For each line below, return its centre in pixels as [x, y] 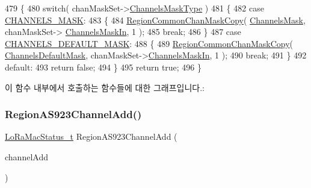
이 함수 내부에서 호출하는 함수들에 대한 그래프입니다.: [105, 87]
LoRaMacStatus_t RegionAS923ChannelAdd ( [91, 136]
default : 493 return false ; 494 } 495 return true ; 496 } [103, 67]
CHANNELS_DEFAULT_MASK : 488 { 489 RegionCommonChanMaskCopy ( [149, 43]
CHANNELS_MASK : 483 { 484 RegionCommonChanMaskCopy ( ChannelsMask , [155, 20]
